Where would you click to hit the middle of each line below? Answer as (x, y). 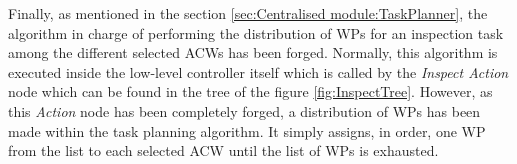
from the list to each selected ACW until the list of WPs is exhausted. (223, 150)
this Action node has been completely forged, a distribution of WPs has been (244, 110)
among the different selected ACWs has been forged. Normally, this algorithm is (253, 52)
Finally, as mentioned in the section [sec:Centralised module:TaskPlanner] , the (248, 13)
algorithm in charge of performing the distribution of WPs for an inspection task (256, 32)
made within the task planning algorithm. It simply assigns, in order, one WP (247, 130)
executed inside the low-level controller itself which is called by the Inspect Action (258, 71)
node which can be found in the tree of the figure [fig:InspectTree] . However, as (250, 91)
